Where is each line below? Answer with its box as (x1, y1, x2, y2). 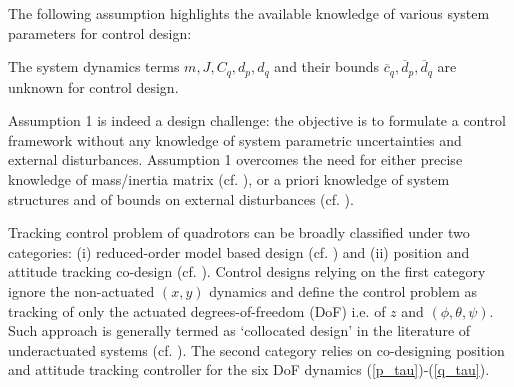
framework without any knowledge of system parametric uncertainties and (8, 129, 462, 150)
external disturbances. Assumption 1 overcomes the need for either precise (8, 149, 463, 170)
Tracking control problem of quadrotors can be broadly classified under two (8, 222, 470, 243)
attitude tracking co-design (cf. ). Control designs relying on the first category (8, 261, 486, 282)
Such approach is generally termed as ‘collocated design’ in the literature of (8, 320, 471, 341)
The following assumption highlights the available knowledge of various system (8, 3, 490, 23)
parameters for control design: (8, 22, 192, 43)
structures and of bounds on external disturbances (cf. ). (8, 188, 354, 209)
